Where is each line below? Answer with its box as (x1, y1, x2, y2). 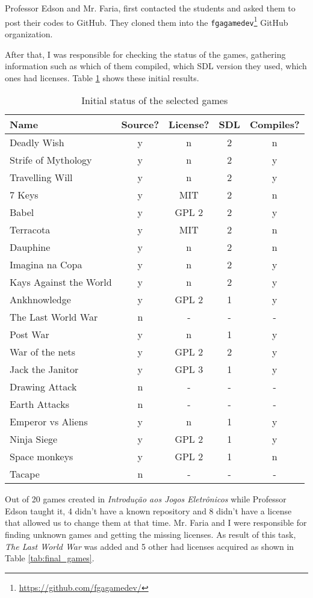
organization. (5, 27, 53, 40)
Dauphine (10, 240, 51, 254)
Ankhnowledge (10, 292, 71, 307)
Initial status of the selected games (81, 93, 228, 108)
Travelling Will (10, 170, 73, 185)
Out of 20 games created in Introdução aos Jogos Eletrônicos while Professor (5, 493, 287, 505)
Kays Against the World (10, 275, 112, 289)
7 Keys (10, 188, 39, 202)
